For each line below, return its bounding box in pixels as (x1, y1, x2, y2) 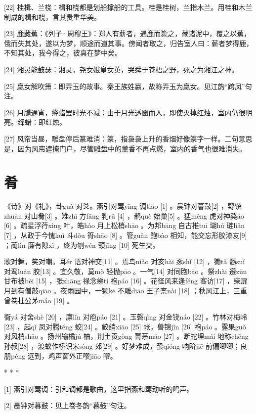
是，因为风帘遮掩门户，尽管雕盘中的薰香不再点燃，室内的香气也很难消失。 (4, 143, 246, 153)
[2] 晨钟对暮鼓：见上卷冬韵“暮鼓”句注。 (4, 400, 131, 411)
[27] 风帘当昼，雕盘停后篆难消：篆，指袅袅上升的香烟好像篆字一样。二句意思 (4, 133, 253, 143)
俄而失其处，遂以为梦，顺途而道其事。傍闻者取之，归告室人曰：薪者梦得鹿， (4, 38, 253, 48)
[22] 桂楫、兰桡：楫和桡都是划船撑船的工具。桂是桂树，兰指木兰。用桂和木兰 (4, 2, 253, 12)
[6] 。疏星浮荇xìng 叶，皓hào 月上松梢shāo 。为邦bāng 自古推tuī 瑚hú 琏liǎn (4, 220, 245, 230)
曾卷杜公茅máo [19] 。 (4, 295, 74, 305)
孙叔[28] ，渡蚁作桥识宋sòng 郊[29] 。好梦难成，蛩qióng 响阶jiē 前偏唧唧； (4, 340, 240, 351)
